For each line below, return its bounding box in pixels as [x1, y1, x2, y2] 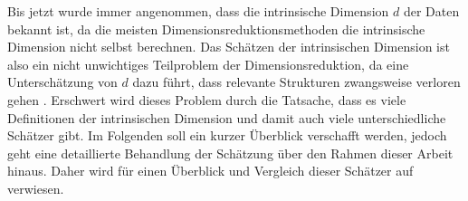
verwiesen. [7, 178, 64, 197]
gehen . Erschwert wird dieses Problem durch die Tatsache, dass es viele [7, 90, 406, 109]
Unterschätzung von [7, 72, 118, 91]
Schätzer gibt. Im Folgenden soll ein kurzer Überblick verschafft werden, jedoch [7, 126, 447, 145]
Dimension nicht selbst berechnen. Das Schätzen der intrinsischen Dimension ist [7, 37, 450, 56]
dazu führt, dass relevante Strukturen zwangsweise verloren [132, 72, 461, 91]
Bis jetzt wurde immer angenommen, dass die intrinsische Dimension [7, 2, 389, 20]
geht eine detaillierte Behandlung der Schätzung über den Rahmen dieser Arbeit [7, 143, 454, 162]
